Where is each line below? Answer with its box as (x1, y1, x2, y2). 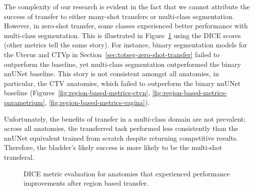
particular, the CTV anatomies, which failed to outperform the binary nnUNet (4, 78, 241, 88)
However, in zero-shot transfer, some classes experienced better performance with (4, 21, 248, 31)
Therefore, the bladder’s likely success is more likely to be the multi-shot (4, 142, 223, 152)
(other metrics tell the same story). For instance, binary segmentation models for (4, 40, 247, 50)
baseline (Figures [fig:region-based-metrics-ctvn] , (4, 87, 150, 98)
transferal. (4, 151, 35, 162)
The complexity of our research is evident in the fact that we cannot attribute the (4, 1, 250, 11)
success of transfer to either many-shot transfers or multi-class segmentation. (4, 11, 234, 21)
